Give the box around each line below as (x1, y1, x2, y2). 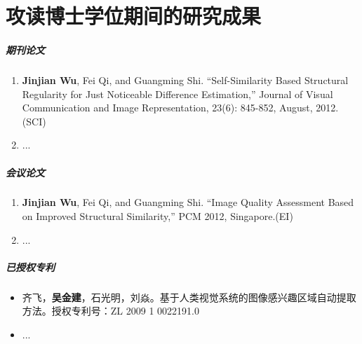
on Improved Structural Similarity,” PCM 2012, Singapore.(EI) (22, 209, 293, 223)
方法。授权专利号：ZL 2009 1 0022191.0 (22, 303, 199, 318)
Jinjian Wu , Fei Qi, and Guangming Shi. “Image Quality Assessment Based (22, 195, 354, 209)
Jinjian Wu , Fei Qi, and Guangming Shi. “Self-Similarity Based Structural (22, 72, 349, 87)
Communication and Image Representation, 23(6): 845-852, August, (22, 100, 313, 115)
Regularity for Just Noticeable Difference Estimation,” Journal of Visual (22, 86, 333, 101)
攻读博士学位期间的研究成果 (6, 1, 262, 30)
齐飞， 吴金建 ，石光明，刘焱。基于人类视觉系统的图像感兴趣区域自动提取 (22, 289, 356, 304)
